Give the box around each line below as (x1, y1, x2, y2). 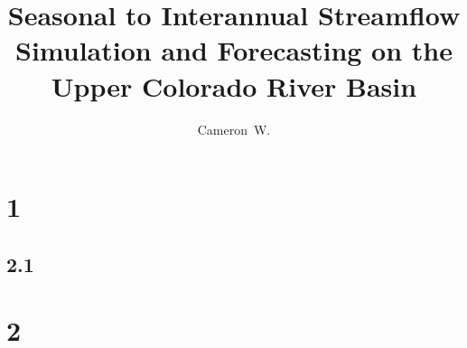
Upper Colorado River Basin (51, 67, 417, 104)
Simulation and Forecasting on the (15, 32, 453, 69)
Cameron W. (197, 119, 271, 138)
